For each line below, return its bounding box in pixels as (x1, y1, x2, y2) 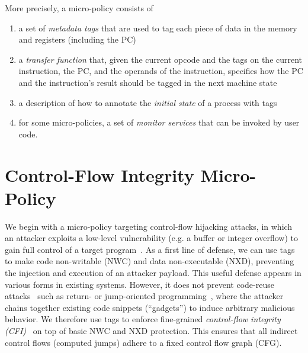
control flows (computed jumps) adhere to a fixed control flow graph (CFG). (5, 336, 282, 348)
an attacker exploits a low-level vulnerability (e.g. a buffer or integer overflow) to (5, 232, 298, 244)
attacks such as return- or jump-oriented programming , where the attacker (5, 290, 284, 302)
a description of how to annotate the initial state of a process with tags (18, 96, 277, 108)
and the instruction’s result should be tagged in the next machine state (18, 76, 277, 88)
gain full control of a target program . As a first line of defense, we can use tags (5, 243, 295, 255)
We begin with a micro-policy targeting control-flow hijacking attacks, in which (5, 220, 293, 232)
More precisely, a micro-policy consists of (5, 2, 153, 14)
